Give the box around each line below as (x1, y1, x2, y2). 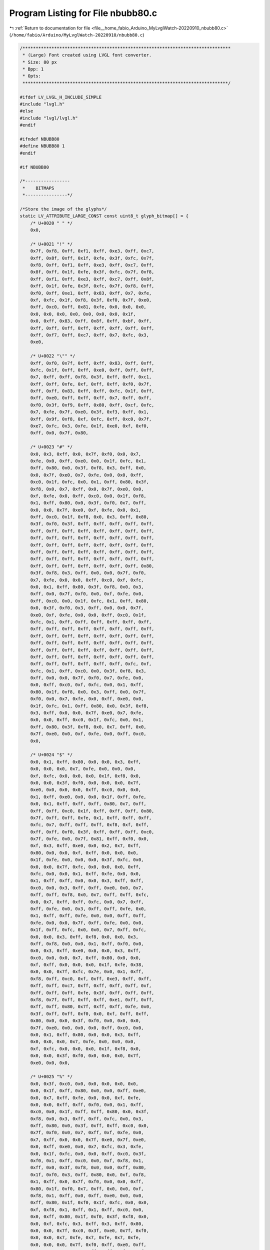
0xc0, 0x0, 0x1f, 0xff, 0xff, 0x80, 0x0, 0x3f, (30, 1109, 149, 1114)
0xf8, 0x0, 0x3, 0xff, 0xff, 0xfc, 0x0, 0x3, (30, 1115, 144, 1121)
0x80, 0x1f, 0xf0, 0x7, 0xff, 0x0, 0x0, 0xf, (30, 1185, 144, 1191)
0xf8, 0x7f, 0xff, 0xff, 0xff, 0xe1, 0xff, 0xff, (30, 997, 154, 1002)
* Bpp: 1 (22, 66, 44, 72)
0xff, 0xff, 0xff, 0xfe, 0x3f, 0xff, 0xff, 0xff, (30, 990, 154, 995)
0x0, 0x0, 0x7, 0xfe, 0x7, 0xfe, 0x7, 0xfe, (30, 1235, 141, 1240)
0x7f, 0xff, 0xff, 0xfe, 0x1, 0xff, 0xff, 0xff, (30, 815, 152, 820)
